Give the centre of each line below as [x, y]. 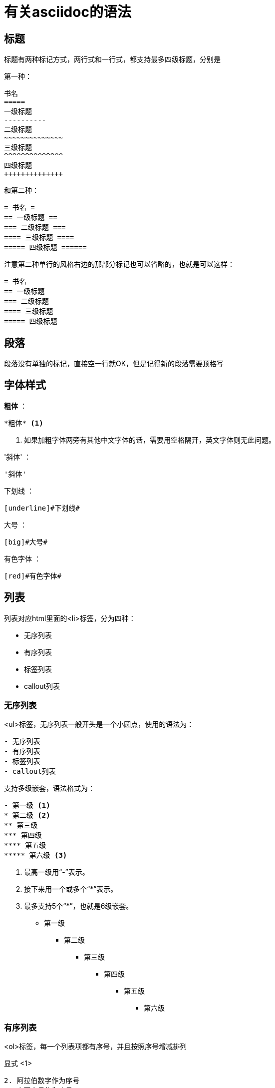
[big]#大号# [26, 542]
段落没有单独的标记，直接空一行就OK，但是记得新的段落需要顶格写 [114, 364]
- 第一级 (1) [27, 806]
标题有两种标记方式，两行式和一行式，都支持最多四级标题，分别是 [112, 59]
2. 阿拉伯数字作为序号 [42, 1081]
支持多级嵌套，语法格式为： [49, 788]
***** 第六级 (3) [36, 855]
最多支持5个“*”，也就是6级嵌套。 [79, 906]
